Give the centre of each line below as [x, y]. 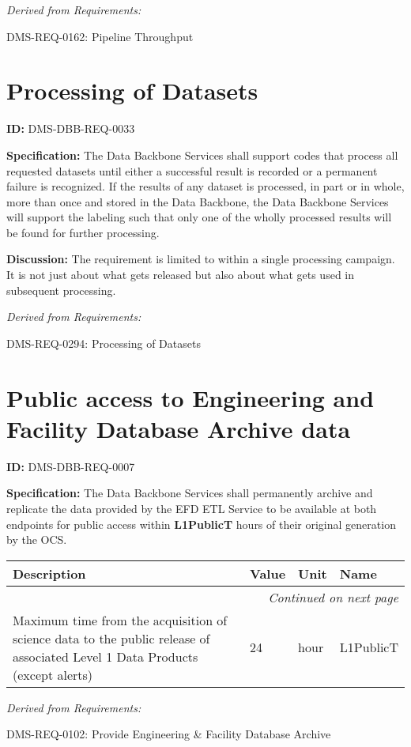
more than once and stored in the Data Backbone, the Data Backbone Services [198, 201]
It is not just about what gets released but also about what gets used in [181, 275]
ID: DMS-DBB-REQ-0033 [71, 128]
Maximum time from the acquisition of [120, 620]
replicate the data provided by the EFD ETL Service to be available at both [192, 508]
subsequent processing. [61, 290]
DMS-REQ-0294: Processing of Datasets [104, 343]
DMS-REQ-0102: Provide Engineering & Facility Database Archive [169, 734]
